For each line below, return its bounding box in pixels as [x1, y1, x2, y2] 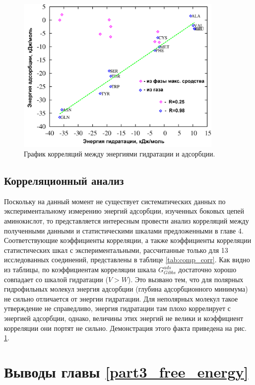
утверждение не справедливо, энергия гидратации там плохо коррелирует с [4, 303, 231, 313]
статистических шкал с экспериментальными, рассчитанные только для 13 [4, 244, 228, 255]
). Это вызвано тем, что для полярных [127, 274, 244, 284]
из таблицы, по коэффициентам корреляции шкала [4, 264, 156, 275]
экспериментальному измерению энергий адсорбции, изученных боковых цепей [4, 206, 245, 216]
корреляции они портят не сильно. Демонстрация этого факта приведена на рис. [4, 322, 247, 333]
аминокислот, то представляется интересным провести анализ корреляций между [4, 216, 249, 226]
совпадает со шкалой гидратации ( [4, 274, 108, 284]
